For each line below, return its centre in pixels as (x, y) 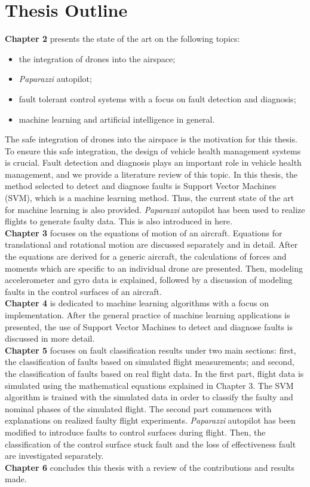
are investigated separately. (54, 456)
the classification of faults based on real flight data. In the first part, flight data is (154, 373)
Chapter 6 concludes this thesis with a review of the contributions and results (150, 467)
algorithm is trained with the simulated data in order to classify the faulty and (149, 397)
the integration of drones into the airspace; (97, 58)
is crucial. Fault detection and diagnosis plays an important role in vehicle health (153, 162)
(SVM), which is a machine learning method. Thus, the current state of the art (150, 198)
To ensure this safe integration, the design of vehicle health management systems (153, 150)
